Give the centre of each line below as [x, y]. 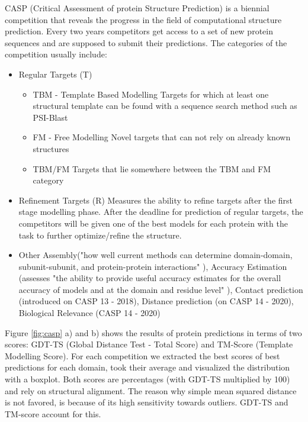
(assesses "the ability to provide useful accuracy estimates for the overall [150, 278]
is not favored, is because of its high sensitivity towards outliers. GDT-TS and [147, 402]
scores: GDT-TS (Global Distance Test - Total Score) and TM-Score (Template [149, 344]
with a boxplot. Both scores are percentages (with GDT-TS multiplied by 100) [147, 379]
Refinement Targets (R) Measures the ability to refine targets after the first [155, 200]
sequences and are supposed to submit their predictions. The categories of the [146, 42]
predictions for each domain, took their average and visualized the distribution [147, 367]
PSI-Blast [50, 117]
